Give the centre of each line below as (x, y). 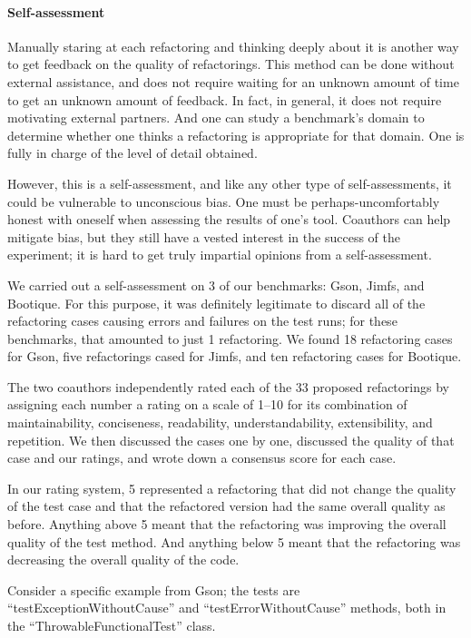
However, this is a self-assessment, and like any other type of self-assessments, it (230, 183)
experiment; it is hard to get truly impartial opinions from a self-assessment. (220, 255)
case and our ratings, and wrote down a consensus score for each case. (202, 458)
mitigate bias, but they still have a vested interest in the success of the (204, 236)
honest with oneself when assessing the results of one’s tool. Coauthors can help (229, 219)
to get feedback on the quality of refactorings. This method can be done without (231, 64)
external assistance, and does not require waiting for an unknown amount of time (233, 81)
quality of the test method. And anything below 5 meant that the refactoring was (234, 541)
